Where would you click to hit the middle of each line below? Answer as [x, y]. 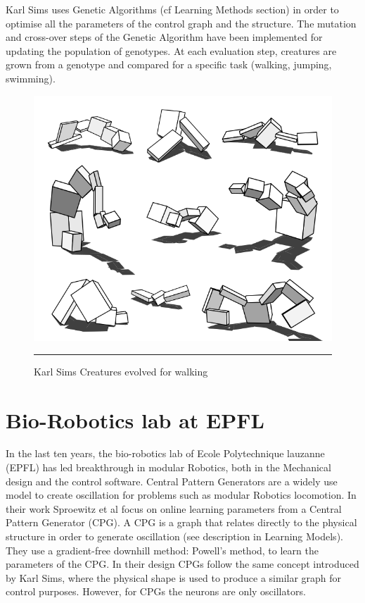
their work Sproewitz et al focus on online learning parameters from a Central [174, 508]
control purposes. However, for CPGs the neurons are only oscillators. [156, 591]
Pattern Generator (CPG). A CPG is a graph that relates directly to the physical [181, 522]
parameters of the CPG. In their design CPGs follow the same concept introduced [182, 564]
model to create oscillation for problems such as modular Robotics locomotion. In [181, 495]
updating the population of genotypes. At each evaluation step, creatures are [171, 50]
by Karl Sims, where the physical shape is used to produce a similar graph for [174, 577]
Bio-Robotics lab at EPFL [135, 419]
